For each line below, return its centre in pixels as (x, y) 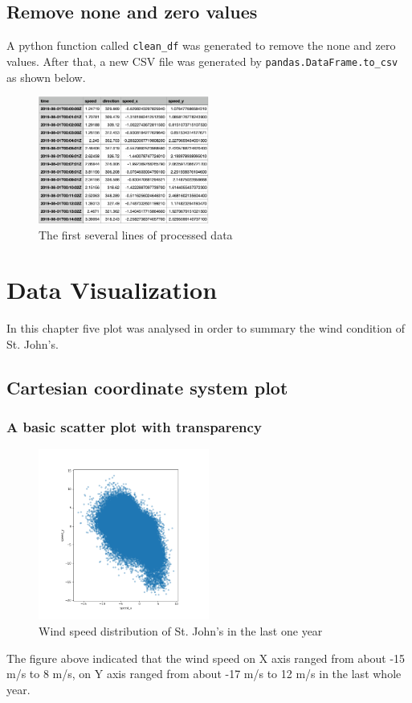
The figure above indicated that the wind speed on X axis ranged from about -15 (206, 658)
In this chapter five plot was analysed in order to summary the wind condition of (206, 328)
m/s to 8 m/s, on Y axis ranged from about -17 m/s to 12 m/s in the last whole (204, 674)
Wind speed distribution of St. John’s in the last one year (181, 631)
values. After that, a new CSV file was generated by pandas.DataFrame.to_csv (202, 61)
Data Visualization (112, 290)
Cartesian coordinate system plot (147, 387)
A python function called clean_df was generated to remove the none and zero (201, 45)
